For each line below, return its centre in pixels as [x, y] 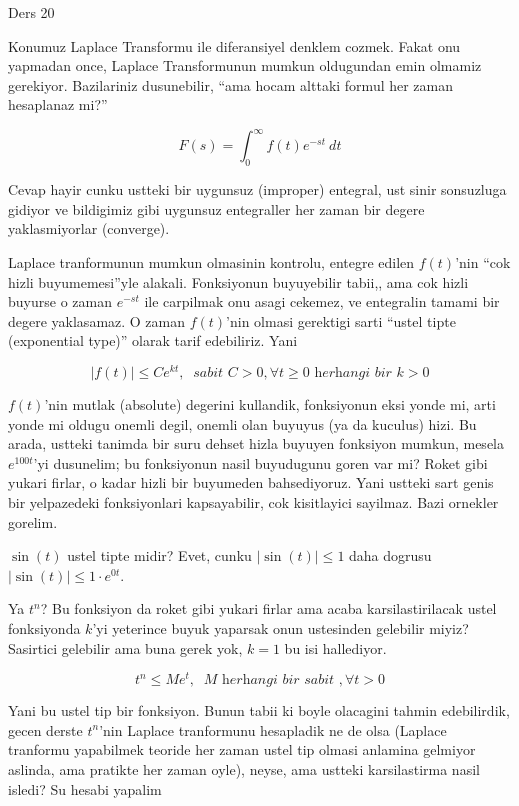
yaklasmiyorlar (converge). [89, 228]
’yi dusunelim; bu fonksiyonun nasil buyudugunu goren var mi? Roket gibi [260, 462]
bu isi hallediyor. [335, 647]
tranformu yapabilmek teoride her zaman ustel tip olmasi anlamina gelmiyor [242, 749]
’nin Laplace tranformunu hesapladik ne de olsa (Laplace [273, 729]
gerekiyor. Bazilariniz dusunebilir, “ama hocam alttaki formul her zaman [231, 84]
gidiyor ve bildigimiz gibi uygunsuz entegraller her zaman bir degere [216, 208]
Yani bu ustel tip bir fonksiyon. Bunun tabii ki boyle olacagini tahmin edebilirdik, [259, 710]
